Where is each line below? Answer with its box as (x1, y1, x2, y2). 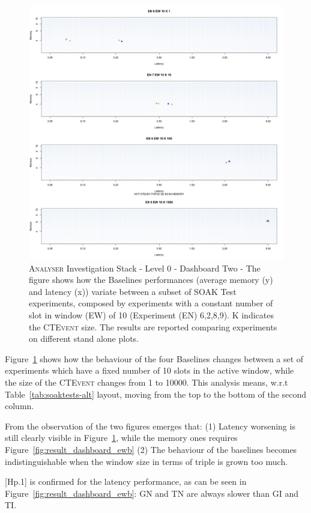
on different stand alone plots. (29, 332, 139, 345)
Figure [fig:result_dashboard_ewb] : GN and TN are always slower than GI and (5, 487, 298, 499)
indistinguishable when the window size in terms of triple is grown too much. (5, 455, 288, 467)
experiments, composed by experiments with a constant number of (29, 297, 273, 309)
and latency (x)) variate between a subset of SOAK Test (29, 285, 237, 297)
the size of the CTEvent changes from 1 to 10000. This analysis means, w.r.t (5, 375, 288, 388)
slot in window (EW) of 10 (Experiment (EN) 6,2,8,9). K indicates (29, 308, 274, 321)
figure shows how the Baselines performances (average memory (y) (29, 273, 273, 286)
